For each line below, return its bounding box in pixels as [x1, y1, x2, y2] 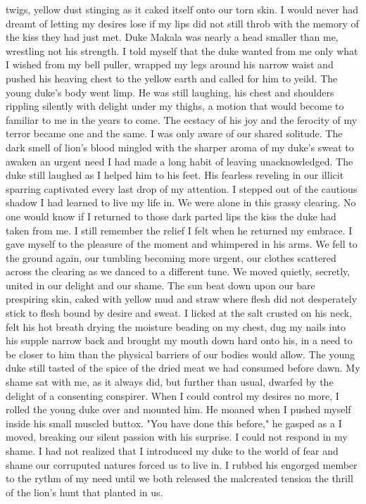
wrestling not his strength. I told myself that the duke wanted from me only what [6, 43, 358, 58]
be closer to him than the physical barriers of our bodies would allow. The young [6, 346, 355, 361]
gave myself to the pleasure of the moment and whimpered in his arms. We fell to [6, 237, 358, 251]
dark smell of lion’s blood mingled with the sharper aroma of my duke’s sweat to [6, 139, 354, 154]
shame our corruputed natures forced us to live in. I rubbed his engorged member [6, 457, 358, 472]
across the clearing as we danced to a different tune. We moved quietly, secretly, [6, 264, 351, 279]
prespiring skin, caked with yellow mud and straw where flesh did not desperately [6, 291, 358, 306]
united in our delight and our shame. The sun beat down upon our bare [6, 277, 315, 292]
